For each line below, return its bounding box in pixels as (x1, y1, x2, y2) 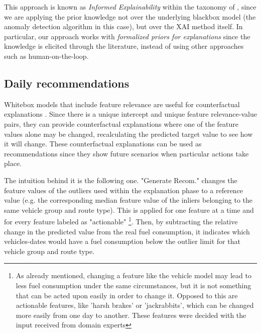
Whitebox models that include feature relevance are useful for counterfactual (4, 99, 240, 109)
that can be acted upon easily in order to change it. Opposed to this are (16, 290, 238, 300)
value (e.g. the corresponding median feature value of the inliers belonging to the (4, 195, 252, 205)
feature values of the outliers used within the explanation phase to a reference (4, 185, 243, 195)
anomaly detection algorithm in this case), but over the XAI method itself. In (4, 21, 243, 32)
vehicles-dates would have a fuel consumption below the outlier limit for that (4, 236, 240, 246)
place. (4, 158, 22, 169)
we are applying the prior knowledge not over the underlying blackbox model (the (4, 11, 256, 22)
